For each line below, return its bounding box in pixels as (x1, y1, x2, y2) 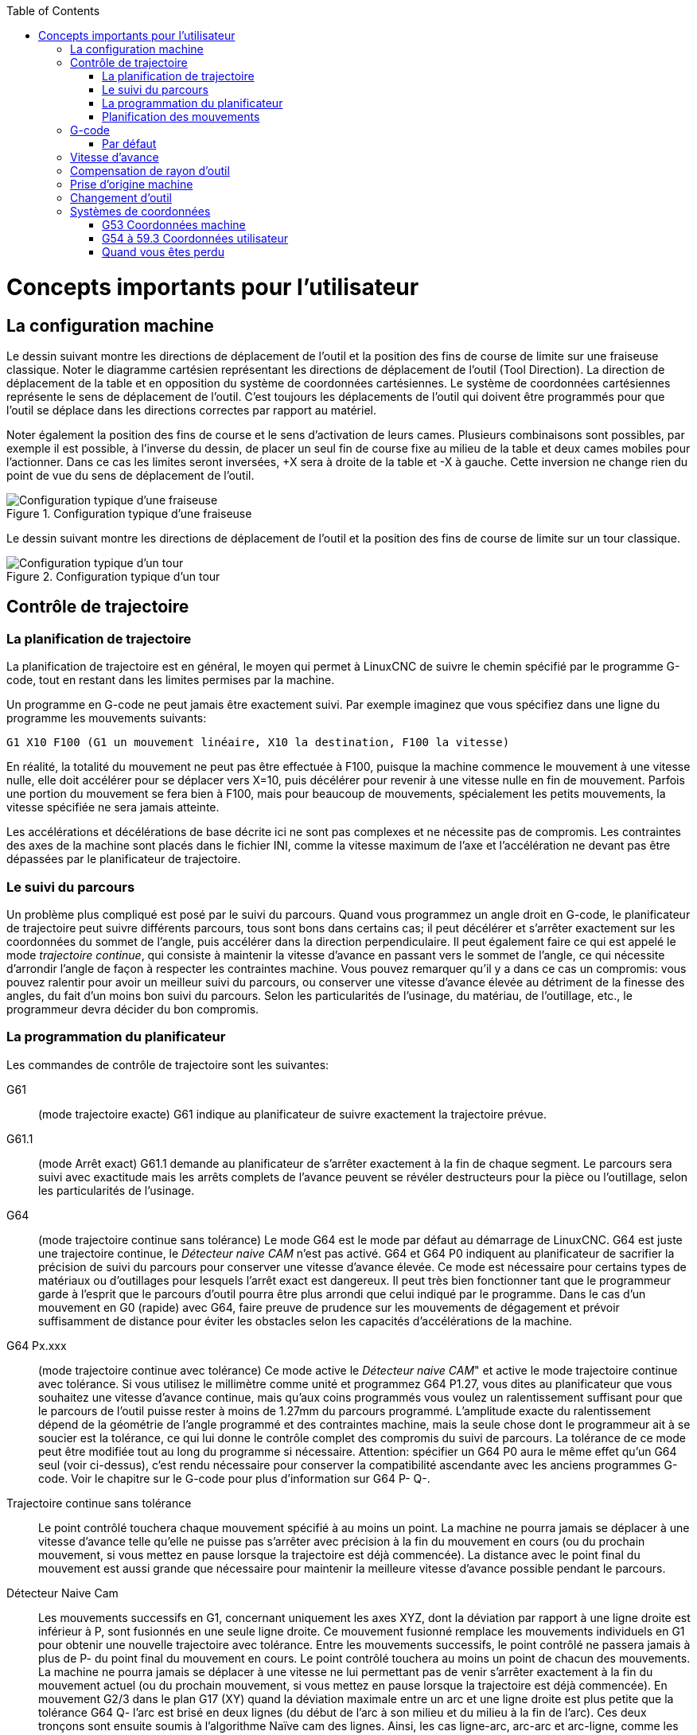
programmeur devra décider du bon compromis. (6, 1002, 259, 1016)
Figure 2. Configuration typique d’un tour (6, 569, 220, 583)
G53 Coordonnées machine (102, 218, 246, 231)
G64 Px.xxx (6, 1338, 67, 1352)
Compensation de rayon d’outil (70, 164, 230, 177)
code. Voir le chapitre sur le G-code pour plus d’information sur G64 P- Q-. (38, 1471, 430, 1485)
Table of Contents (6, 4, 100, 18)
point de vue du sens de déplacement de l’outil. (6, 468, 255, 482)
